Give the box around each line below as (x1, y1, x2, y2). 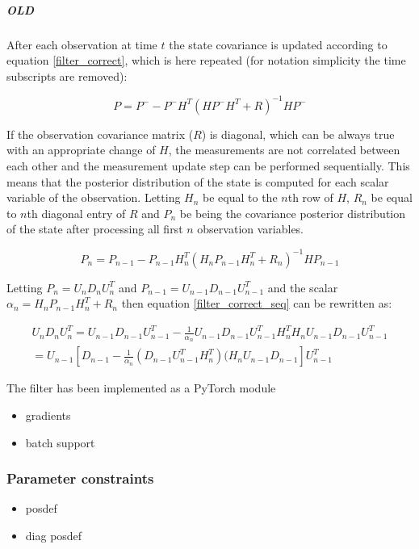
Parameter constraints (6, 468, 154, 488)
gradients (25, 407, 71, 424)
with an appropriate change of (6, 141, 156, 158)
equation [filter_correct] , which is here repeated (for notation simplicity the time (6, 52, 406, 69)
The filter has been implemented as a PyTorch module (6, 379, 276, 396)
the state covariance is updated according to (169, 36, 388, 52)
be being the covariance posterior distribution (179, 204, 406, 221)
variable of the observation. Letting (6, 189, 181, 206)
